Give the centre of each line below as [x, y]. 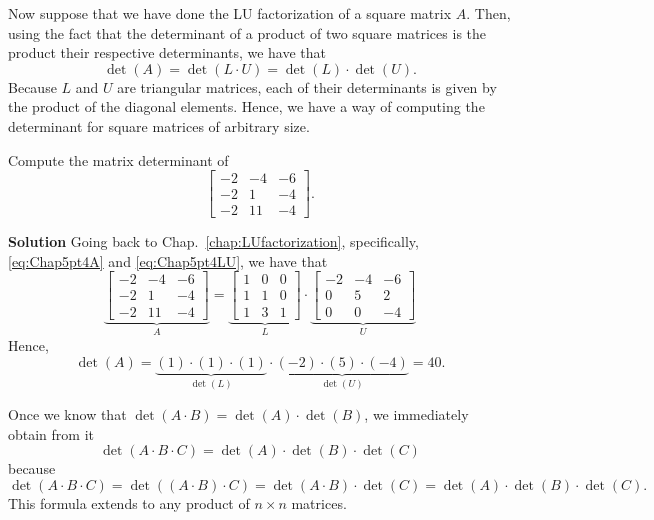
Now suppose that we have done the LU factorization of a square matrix [230, 13]
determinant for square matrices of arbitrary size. [159, 125]
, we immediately [416, 414]
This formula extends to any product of [129, 502]
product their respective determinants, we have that [167, 52]
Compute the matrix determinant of [118, 159]
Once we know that [67, 414]
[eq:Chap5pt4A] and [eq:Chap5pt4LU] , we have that [168, 260]
